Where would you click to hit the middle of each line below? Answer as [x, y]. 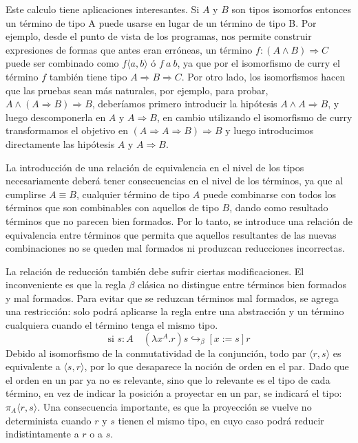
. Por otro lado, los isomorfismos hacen [263, 76]
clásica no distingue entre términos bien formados [242, 284]
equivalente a [33, 366]
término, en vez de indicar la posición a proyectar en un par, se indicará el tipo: [174, 393]
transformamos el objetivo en [67, 130]
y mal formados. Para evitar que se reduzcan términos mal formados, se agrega [172, 298]
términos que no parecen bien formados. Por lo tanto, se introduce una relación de [179, 220]
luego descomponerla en [56, 117]
